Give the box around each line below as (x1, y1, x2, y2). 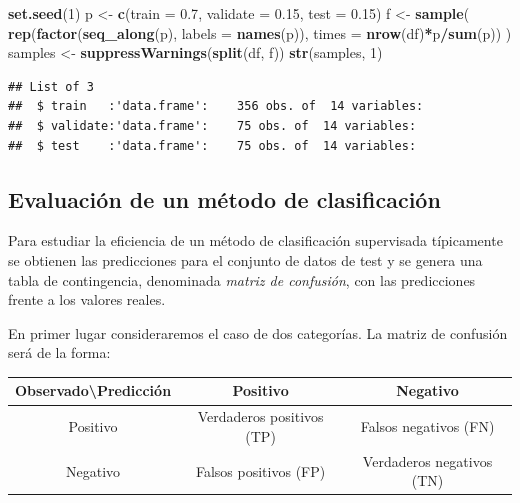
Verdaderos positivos (197, 406, 324, 427)
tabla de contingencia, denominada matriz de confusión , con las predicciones (8, 269, 476, 290)
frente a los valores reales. (8, 289, 166, 310)
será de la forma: (8, 342, 111, 363)
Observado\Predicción (15, 380, 172, 401)
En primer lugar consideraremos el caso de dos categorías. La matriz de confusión (8, 322, 508, 343)
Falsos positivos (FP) (195, 460, 326, 481)
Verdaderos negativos (362, 450, 493, 471)
